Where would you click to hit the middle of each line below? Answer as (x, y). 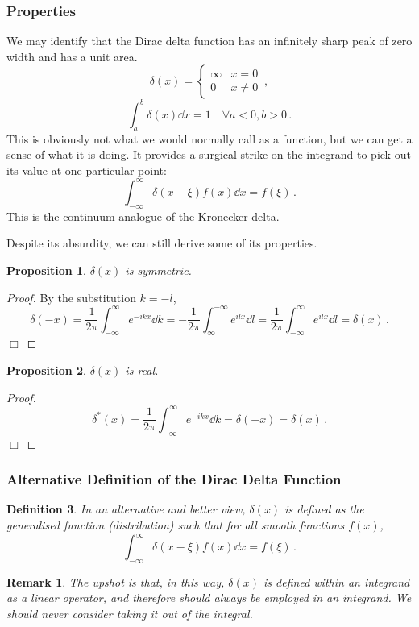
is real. (142, 370)
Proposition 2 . (46, 370)
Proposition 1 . (46, 270)
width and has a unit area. (72, 56)
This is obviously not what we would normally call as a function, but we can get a (209, 138)
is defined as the (324, 509)
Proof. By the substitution (71, 297)
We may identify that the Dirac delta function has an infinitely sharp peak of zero (209, 41)
